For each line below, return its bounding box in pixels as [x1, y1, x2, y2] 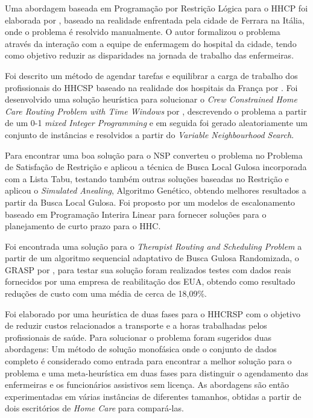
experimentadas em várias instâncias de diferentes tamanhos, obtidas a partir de [5, 390, 302, 402]
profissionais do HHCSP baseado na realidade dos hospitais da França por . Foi [5, 81, 298, 93]
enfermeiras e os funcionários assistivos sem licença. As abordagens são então [5, 378, 289, 391]
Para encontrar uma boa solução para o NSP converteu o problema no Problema [5, 148, 303, 161]
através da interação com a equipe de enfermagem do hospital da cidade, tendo [5, 37, 297, 49]
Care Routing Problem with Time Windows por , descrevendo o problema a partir [5, 104, 307, 117]
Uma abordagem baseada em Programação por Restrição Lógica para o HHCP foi [5, 2, 308, 14]
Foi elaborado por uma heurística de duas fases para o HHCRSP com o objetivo [5, 307, 300, 320]
